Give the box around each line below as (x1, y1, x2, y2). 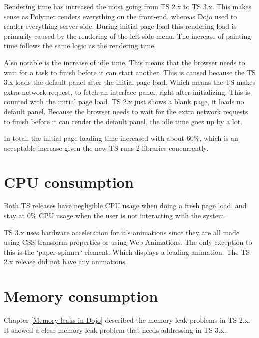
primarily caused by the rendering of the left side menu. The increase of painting (4, 30, 251, 41)
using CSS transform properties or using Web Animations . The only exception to (4, 237, 252, 247)
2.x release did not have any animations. (4, 256, 127, 267)
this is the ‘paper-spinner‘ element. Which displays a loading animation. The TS (4, 246, 250, 257)
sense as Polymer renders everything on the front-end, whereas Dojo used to (4, 11, 237, 21)
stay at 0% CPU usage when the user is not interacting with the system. (4, 210, 226, 221)
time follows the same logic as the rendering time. (4, 40, 156, 51)
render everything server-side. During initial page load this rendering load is (4, 21, 237, 31)
